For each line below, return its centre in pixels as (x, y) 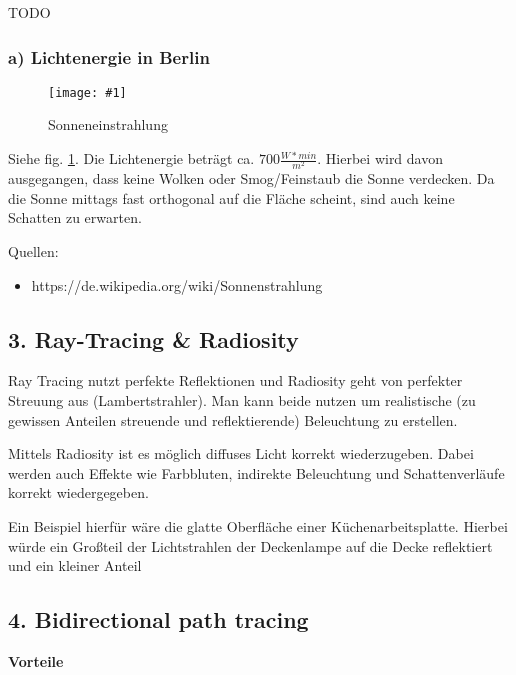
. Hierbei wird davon (380, 158)
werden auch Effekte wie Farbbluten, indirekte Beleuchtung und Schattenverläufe (256, 472)
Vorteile (36, 660)
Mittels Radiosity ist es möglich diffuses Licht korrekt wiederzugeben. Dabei (241, 453)
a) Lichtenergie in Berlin (109, 56)
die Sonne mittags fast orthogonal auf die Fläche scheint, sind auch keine (231, 197)
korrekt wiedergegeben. (78, 492)
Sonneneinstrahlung (108, 124)
